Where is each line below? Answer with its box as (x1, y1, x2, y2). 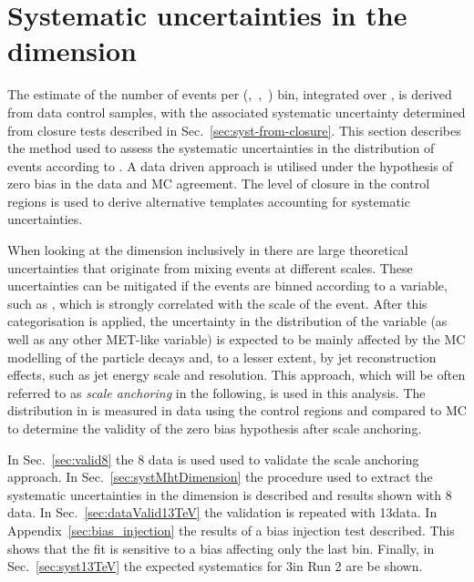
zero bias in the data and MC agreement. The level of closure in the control (7, 174, 430, 193)
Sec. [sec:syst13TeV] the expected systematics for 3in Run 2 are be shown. (7, 556, 423, 576)
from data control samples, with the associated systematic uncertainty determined (7, 102, 466, 121)
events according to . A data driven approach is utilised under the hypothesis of (7, 156, 453, 175)
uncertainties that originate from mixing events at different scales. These (7, 258, 413, 277)
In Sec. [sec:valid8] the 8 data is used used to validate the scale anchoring (7, 449, 419, 468)
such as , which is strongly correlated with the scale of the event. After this (7, 293, 428, 312)
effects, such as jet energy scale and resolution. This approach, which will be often (7, 365, 466, 384)
